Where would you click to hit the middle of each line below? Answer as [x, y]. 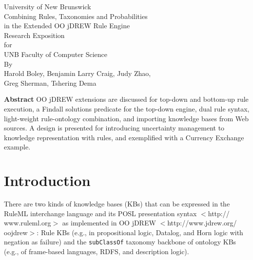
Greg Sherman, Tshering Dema [50, 83]
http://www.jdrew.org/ [202, 223]
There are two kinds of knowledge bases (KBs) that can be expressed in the [117, 204]
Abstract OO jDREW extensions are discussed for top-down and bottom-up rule [126, 99]
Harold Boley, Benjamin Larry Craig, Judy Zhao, [78, 73]
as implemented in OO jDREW [109, 223]
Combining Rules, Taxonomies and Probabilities [76, 16]
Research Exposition [34, 35]
